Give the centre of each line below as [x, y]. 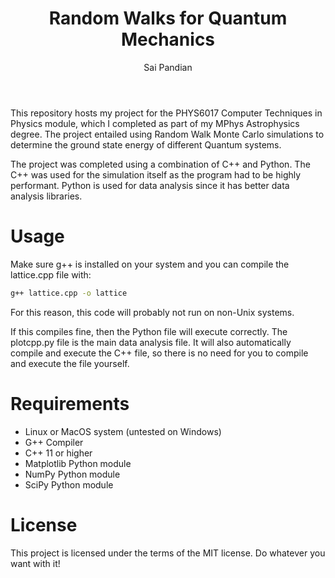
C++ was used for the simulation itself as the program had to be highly [156, 174]
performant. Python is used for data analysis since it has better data [150, 185]
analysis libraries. [46, 196]
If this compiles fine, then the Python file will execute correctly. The [149, 331]
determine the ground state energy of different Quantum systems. [146, 144]
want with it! [35, 563]
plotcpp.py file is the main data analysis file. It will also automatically [151, 342]
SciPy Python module [69, 484]
